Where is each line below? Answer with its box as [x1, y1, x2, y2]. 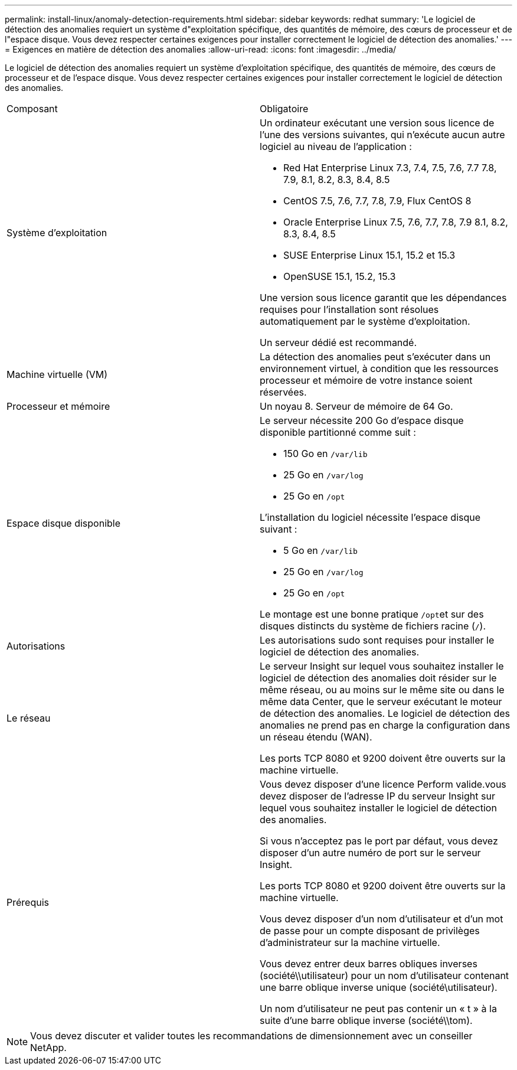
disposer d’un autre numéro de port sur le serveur [260, 847, 481, 859]
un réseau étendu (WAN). [260, 731, 372, 743]
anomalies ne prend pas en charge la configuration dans [260, 719, 511, 731]
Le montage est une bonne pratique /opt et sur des [260, 608, 484, 620]
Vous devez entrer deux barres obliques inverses [260, 958, 477, 970]
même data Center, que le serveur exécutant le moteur [260, 696, 502, 707]
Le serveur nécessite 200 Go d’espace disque [260, 415, 464, 426]
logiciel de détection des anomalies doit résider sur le [260, 672, 497, 684]
